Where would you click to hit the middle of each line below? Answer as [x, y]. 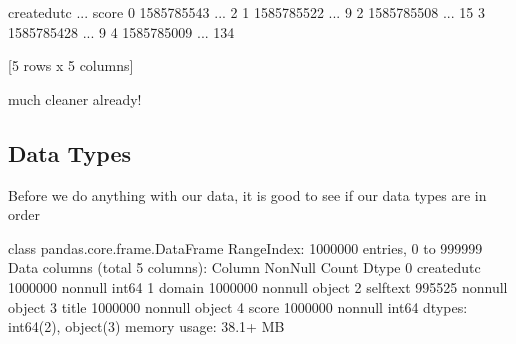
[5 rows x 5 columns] [71, 65]
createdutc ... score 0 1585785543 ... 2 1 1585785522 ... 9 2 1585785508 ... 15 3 [246, 12]
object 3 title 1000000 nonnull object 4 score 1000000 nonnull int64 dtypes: [238, 306]
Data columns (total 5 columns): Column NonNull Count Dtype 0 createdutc [244, 267]
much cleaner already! [75, 98]
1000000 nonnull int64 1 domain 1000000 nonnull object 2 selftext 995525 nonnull [258, 286]
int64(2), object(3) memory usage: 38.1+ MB [146, 326]
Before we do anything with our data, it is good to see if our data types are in [247, 194]
